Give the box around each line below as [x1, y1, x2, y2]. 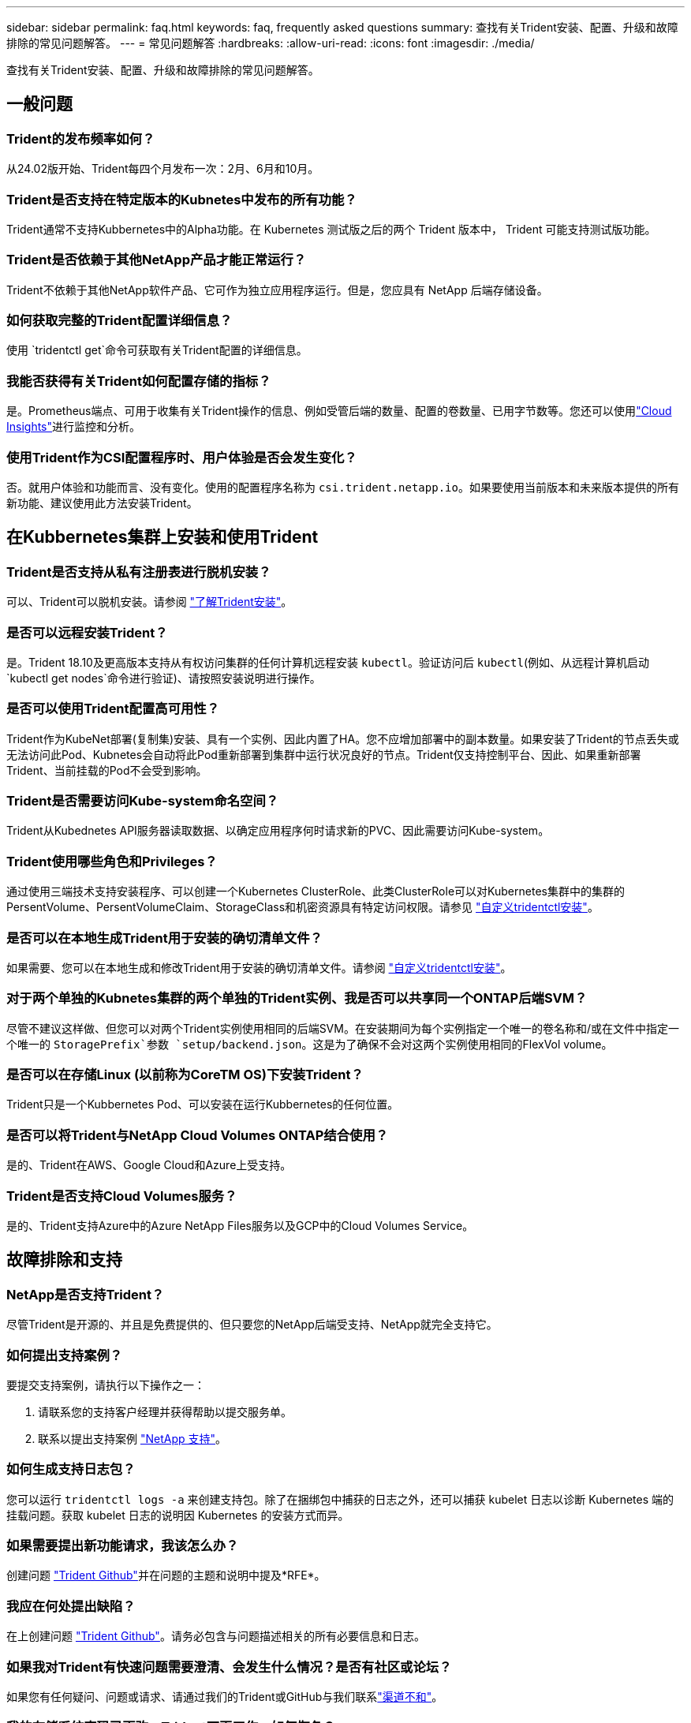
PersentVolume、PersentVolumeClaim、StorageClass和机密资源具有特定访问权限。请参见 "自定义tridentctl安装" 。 [6, 900, 599, 914]
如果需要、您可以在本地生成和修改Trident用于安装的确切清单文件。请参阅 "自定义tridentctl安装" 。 [6, 960, 512, 974]
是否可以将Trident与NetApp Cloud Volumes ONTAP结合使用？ [6, 1127, 389, 1143]
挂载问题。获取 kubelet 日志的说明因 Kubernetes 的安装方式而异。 [6, 1508, 349, 1522]
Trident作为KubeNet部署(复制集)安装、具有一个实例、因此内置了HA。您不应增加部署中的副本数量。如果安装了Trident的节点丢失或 [6, 731, 679, 746]
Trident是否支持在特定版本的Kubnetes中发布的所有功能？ [6, 191, 357, 207]
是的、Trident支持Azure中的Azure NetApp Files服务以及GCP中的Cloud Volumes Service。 [6, 1218, 474, 1232]
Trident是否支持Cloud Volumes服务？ [6, 1187, 237, 1204]
